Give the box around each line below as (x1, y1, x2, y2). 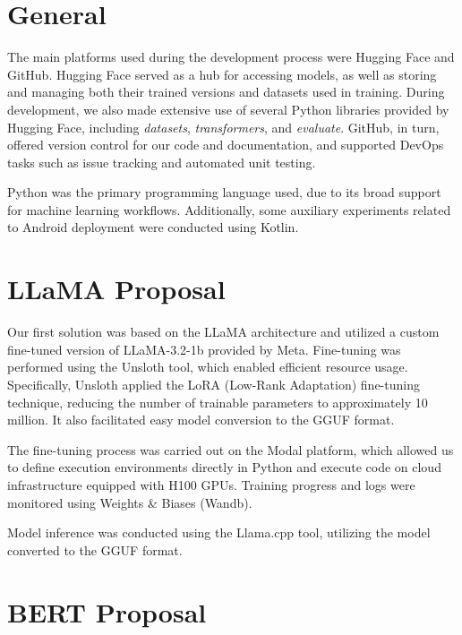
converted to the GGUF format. (7, 540, 183, 559)
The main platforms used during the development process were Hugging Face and (7, 47, 455, 66)
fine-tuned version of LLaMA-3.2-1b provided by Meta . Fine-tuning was (7, 339, 401, 358)
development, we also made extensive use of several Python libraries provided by (7, 99, 449, 118)
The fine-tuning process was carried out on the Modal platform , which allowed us (7, 440, 454, 459)
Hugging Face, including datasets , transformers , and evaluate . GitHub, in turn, (7, 117, 440, 136)
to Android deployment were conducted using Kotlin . (7, 218, 299, 236)
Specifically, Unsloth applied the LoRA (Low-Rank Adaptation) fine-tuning (7, 374, 420, 393)
